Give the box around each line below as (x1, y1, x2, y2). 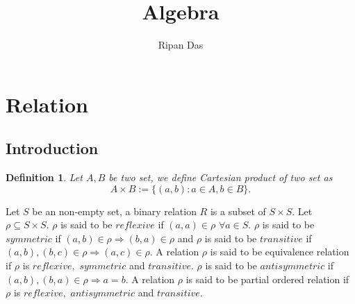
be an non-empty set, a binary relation (32, 203, 197, 218)
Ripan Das (158, 37, 204, 52)
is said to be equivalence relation (210, 244, 349, 259)
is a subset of (210, 203, 266, 218)
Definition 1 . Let (6, 170, 83, 185)
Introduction (6, 137, 99, 159)
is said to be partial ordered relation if (185, 271, 349, 286)
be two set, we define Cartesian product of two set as (108, 170, 333, 185)
